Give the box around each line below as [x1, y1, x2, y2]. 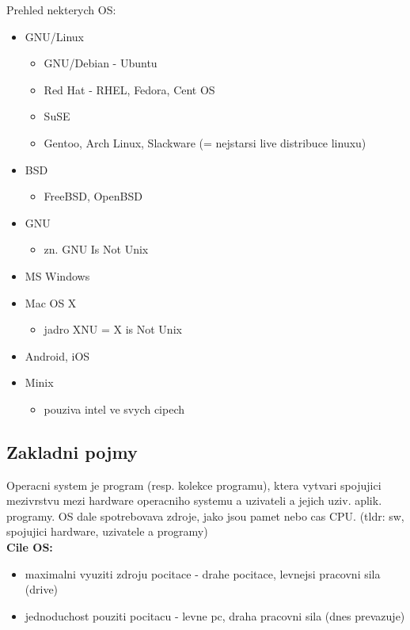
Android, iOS [25, 347, 90, 364]
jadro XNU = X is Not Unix [44, 321, 182, 338]
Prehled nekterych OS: [6, 2, 116, 17]
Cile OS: [6, 539, 53, 556]
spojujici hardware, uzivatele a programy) [6, 523, 208, 540]
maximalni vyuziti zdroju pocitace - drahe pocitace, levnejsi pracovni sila [25, 565, 381, 582]
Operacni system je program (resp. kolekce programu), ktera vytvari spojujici [6, 476, 382, 493]
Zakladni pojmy [6, 439, 138, 464]
